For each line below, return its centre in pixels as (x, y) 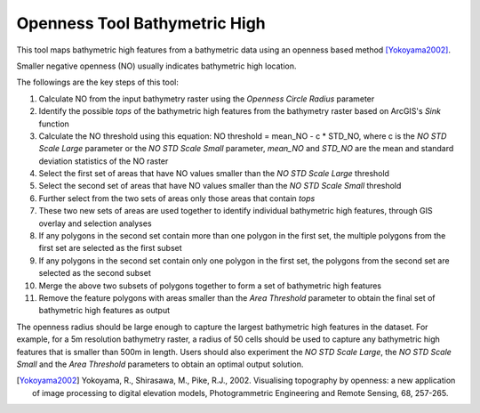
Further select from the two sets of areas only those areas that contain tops (177, 198)
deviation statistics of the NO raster (104, 161)
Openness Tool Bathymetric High (141, 23)
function (54, 124)
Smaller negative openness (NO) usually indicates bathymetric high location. (156, 66)
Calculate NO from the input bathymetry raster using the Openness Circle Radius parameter (207, 99)
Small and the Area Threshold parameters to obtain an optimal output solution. (160, 364)
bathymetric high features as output (104, 311)
